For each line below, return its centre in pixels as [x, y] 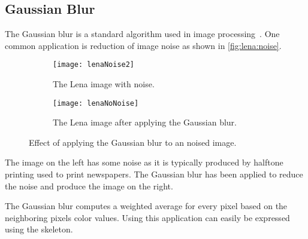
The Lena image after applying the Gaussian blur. [145, 122]
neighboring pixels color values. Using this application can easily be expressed [147, 217]
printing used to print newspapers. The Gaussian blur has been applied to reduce [154, 174]
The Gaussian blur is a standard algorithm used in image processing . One [142, 34]
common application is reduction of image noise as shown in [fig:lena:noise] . [143, 45]
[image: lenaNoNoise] [96, 103]
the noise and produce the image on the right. [89, 186]
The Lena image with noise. [104, 84]
